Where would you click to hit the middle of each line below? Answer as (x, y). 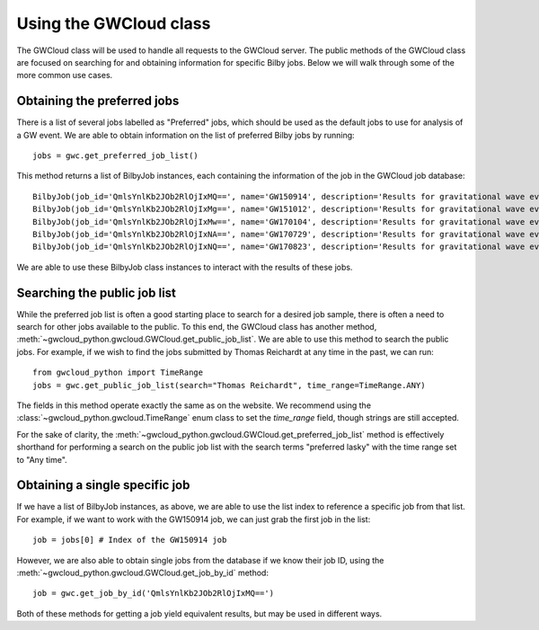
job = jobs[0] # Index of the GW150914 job (130, 540)
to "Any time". (42, 459)
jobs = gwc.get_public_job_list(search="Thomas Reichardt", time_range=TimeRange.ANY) (229, 385)
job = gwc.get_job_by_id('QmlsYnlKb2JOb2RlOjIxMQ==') (153, 594)
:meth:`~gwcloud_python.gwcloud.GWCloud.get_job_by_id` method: (143, 573)
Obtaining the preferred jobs (98, 101)
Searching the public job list (97, 293)
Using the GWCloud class (114, 23)
